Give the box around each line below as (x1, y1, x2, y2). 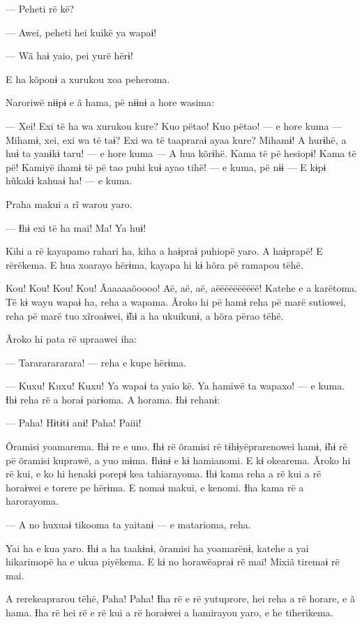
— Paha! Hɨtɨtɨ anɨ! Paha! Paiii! (6, 415, 142, 430)
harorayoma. (6, 493, 59, 508)
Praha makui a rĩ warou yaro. (6, 196, 133, 211)
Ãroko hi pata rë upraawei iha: (6, 332, 137, 346)
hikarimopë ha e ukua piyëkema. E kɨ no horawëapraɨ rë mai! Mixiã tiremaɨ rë (6, 554, 340, 569)
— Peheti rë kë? (6, 1, 75, 15)
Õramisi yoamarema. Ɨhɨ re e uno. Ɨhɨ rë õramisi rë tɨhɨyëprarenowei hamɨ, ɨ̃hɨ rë (6, 439, 347, 454)
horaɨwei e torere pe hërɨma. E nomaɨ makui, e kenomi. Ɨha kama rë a (6, 480, 304, 494)
